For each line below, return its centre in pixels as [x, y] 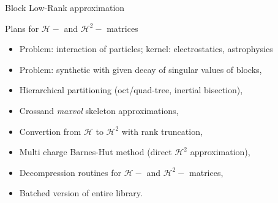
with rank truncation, [162, 131]
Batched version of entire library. [81, 193]
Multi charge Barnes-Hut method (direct [96, 152]
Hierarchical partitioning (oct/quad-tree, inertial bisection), [131, 90]
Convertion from [50, 131]
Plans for [22, 28]
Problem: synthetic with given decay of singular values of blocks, [141, 69]
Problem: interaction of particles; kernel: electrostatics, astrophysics [146, 49]
